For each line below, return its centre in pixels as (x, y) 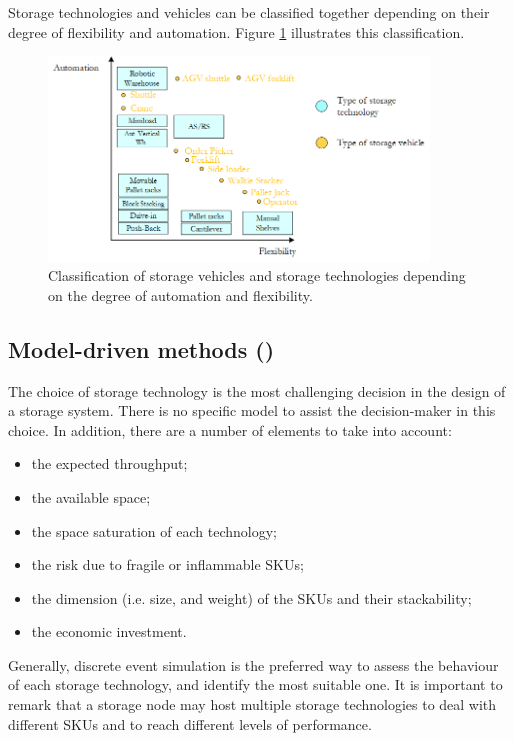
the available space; (91, 496)
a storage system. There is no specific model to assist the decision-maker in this (252, 410)
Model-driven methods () (141, 348)
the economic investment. (109, 631)
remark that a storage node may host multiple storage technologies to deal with (252, 704)
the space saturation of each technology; (154, 530)
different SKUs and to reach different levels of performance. (190, 723)
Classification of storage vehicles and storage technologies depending (257, 275)
